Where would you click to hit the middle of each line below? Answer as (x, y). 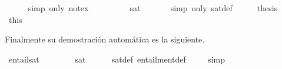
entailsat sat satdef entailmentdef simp (117, 59)
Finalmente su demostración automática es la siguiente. (105, 39)
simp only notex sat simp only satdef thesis (153, 8)
